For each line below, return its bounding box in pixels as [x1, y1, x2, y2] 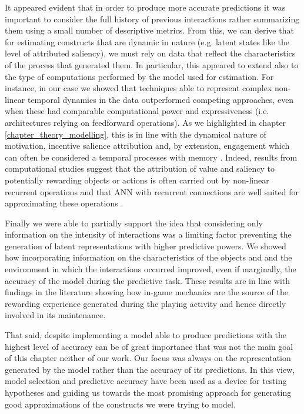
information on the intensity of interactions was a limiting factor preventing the [5, 228, 292, 241]
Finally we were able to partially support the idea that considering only [5, 216, 263, 229]
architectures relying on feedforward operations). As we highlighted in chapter [5, 116, 286, 128]
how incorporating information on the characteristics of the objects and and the [5, 251, 292, 263]
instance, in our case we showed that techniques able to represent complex [5, 82, 272, 94]
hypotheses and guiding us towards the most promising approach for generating [5, 386, 292, 398]
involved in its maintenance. [5, 309, 106, 321]
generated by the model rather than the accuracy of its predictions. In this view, [5, 363, 295, 375]
